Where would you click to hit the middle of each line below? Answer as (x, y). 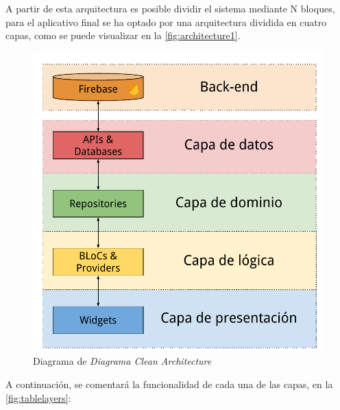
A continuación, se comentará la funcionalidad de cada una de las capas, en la (169, 384)
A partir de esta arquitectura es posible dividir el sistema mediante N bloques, (170, 8)
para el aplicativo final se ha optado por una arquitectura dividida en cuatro (166, 22)
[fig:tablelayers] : (38, 397)
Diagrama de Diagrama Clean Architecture (122, 361)
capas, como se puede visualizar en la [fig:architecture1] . (123, 35)
